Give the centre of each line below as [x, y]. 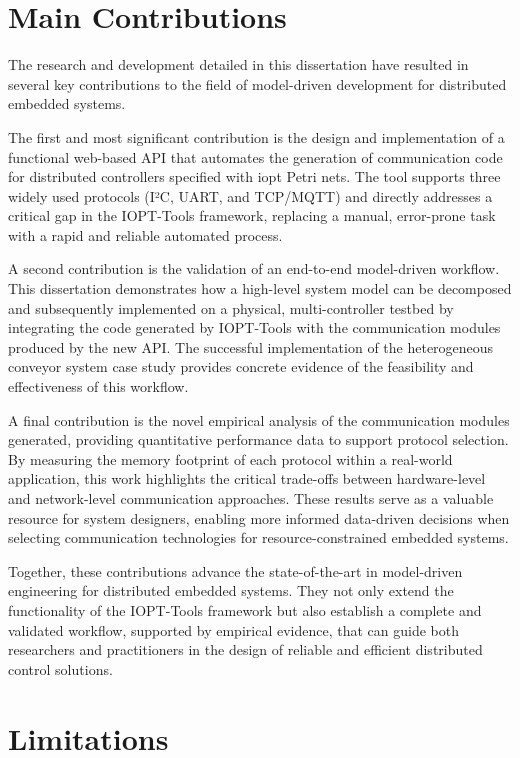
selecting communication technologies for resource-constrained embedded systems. [258, 537]
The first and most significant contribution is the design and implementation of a [256, 136]
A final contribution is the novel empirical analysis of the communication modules [259, 419]
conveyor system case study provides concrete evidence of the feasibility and [241, 366]
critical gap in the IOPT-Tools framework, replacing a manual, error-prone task [252, 215]
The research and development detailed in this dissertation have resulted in [238, 64]
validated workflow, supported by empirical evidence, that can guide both [233, 629]
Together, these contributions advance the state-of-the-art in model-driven [235, 570]
